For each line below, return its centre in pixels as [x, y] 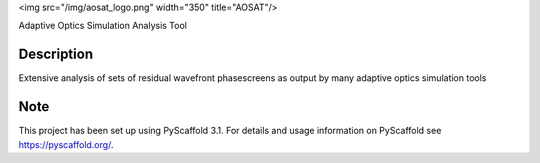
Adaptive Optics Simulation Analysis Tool [102, 26]
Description [56, 54]
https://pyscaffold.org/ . [66, 144]
